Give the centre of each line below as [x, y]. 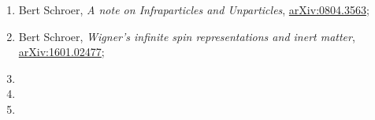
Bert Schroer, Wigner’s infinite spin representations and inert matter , [187, 36]
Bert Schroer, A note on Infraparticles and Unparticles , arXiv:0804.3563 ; [194, 9]
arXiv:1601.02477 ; [61, 52]
